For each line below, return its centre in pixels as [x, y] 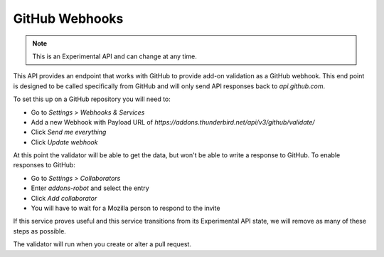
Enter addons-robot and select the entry [90, 188]
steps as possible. [40, 231]
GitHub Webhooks [68, 19]
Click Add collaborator [64, 198]
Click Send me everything [69, 132]
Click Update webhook [64, 142]
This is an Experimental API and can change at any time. [114, 56]
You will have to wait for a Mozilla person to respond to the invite [126, 208]
